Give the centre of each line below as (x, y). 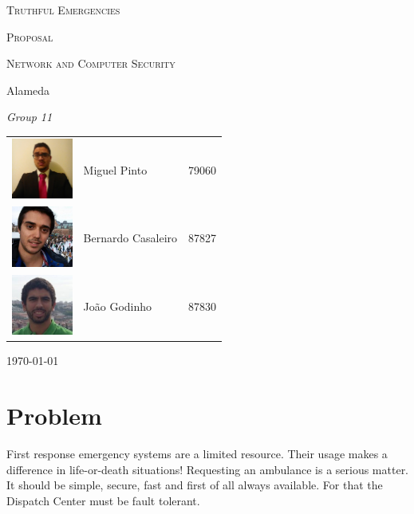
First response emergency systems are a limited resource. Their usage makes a (197, 453)
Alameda (28, 90)
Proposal (30, 36)
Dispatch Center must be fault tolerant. (103, 500)
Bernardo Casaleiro (130, 238)
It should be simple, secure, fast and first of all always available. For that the (195, 485)
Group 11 (30, 117)
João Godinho (118, 306)
